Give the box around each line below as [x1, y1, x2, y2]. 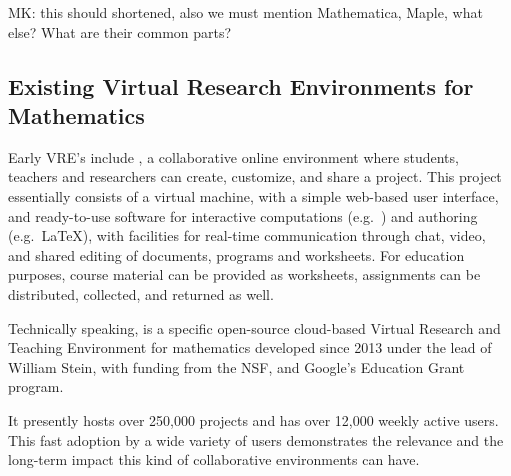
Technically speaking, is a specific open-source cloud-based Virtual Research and [8, 317, 501, 338]
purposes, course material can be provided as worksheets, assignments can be [8, 264, 481, 285]
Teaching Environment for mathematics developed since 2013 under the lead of [8, 337, 492, 358]
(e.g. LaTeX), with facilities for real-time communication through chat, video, [8, 225, 486, 246]
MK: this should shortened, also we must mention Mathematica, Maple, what [8, 2, 483, 22]
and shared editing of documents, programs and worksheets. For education [8, 244, 465, 265]
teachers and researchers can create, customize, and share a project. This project [8, 166, 502, 187]
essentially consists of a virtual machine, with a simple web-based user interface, [8, 185, 499, 206]
